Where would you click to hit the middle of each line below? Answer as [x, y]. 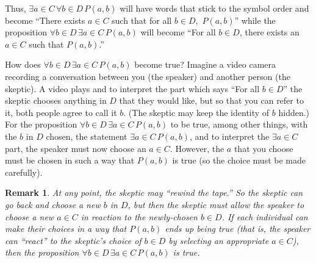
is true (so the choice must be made [239, 160]
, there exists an [269, 32]
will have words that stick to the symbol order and [214, 8]
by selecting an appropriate [219, 240]
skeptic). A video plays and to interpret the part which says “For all [132, 88]
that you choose [264, 148]
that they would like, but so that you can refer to [211, 100]
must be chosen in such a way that [70, 160]
